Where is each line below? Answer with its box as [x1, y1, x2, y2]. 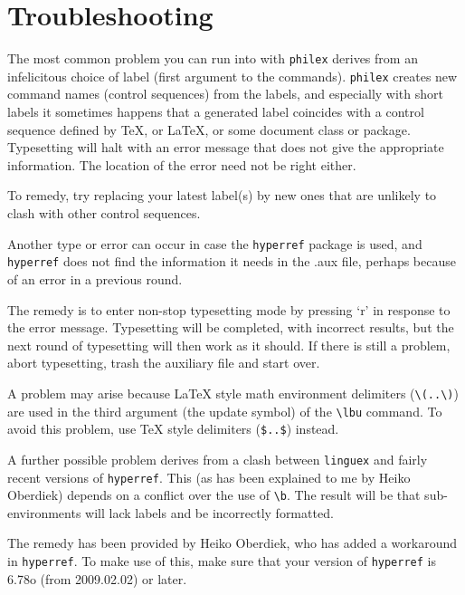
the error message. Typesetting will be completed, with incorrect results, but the [7, 318, 454, 337]
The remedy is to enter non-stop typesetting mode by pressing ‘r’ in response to [7, 300, 451, 319]
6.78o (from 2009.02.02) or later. [7, 569, 187, 588]
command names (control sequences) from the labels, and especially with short [7, 84, 443, 103]
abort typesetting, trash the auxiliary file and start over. [7, 353, 320, 372]
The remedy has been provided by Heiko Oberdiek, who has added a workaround [7, 533, 457, 552]
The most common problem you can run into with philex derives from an [7, 49, 418, 68]
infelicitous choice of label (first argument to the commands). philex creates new [7, 66, 458, 85]
